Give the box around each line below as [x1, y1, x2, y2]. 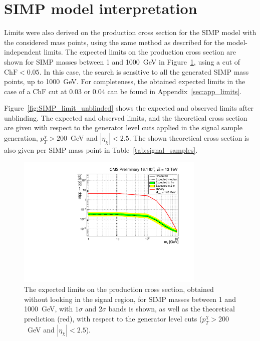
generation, [4, 133, 38, 143]
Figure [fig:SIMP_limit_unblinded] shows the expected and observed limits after [4, 103, 253, 113]
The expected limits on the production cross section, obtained [24, 283, 214, 294]
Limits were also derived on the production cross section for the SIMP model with [4, 27, 256, 38]
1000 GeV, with [24, 303, 73, 314]
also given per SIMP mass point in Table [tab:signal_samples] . [4, 145, 198, 155]
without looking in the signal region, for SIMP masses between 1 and [24, 293, 236, 304]
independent [4, 47, 42, 57]
